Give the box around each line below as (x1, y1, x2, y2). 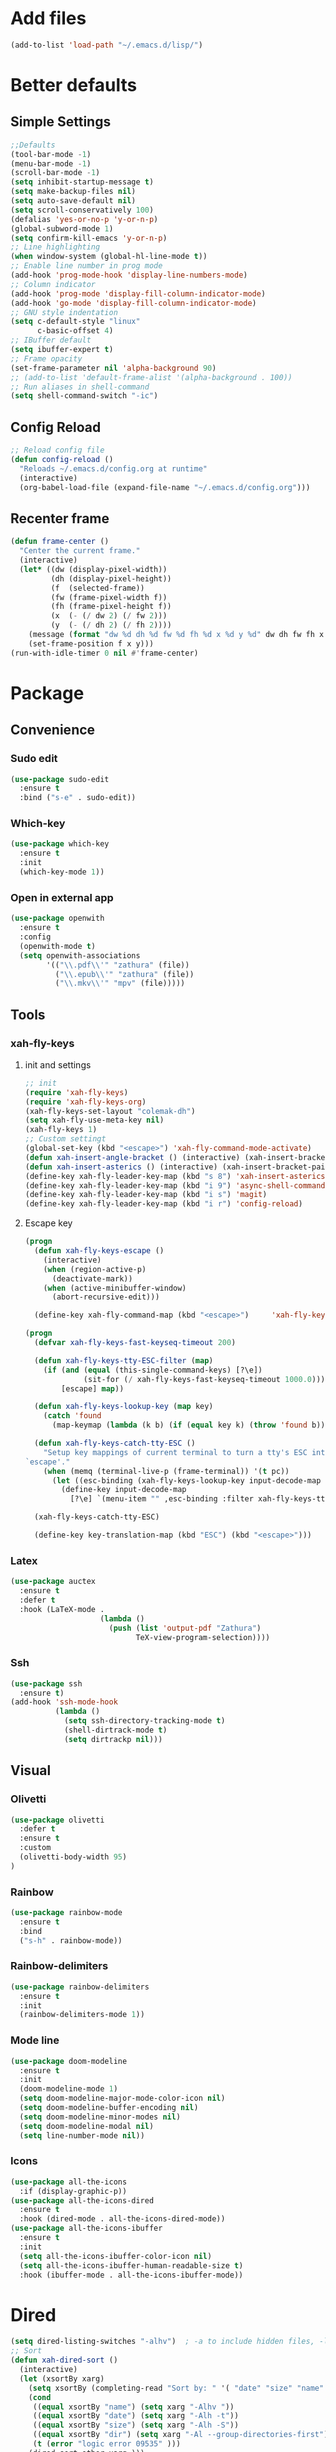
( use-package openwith (10, 913, 105, 924)
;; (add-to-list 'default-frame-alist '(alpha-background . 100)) (10, 372, 293, 382)
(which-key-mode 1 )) (19, 867, 105, 877)
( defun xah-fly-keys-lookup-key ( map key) (34, 1402, 214, 1412)
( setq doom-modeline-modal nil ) (19, 2121, 155, 2131)
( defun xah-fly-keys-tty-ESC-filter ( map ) (34, 1355, 214, 1366)
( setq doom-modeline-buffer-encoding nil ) (19, 2103, 199, 2113)
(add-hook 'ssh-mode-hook (10, 1697, 118, 1707)
